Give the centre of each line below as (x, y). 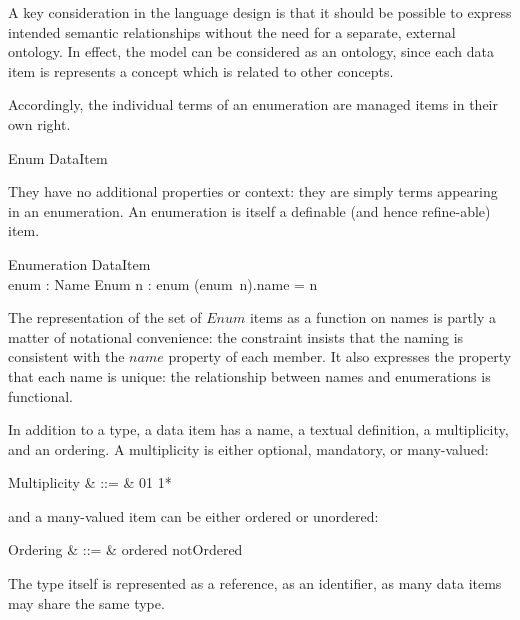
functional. (40, 395)
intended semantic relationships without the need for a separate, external (232, 31)
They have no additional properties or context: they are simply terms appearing (253, 191)
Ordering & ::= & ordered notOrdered (125, 549)
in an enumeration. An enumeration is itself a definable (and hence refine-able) (249, 210)
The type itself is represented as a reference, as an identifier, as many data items (255, 583)
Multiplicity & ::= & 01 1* (90, 482)
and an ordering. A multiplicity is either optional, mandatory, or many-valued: (248, 448)
